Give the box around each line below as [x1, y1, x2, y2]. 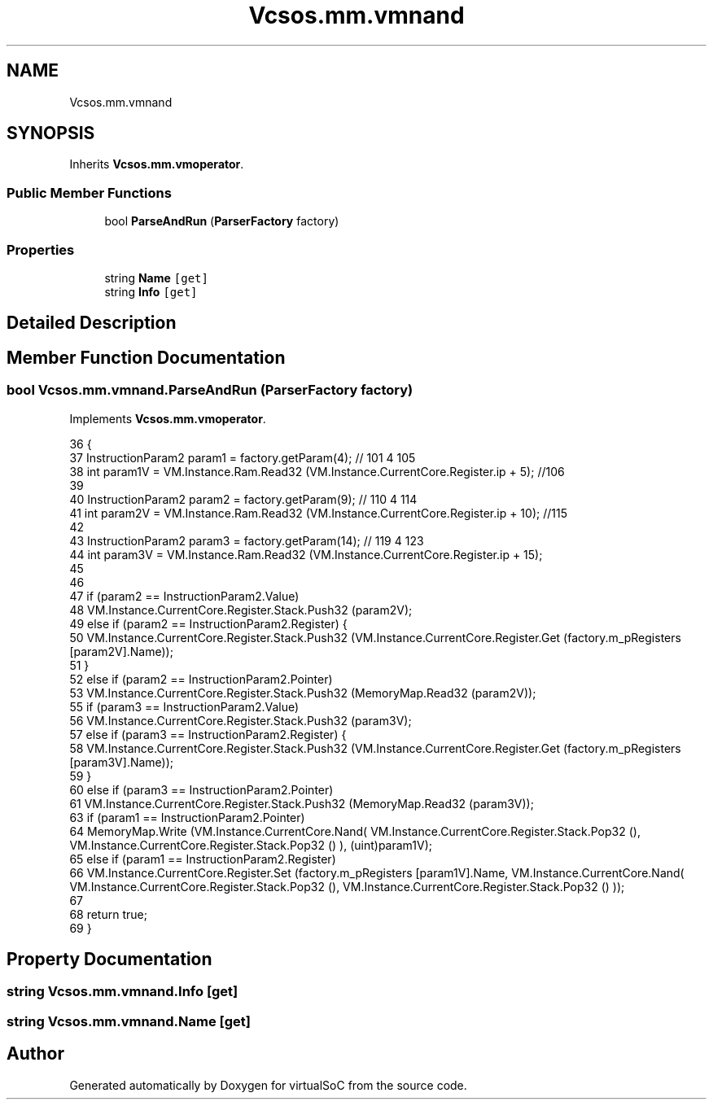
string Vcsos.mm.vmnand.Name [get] [7, 1012, 251, 1029]
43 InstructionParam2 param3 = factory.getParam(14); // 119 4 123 [69, 533, 424, 548]
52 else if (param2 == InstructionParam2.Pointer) [69, 671, 333, 686]
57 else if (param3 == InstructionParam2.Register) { [69, 727, 347, 741]
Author [7, 1043, 64, 1064]
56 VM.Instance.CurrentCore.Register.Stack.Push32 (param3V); [69, 713, 412, 728]
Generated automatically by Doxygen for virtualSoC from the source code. [69, 1078, 467, 1092]
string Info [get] [104, 284, 198, 299]
